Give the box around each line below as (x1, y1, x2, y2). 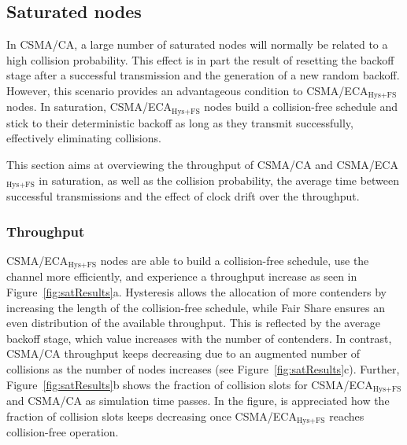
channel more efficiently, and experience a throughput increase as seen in (6, 268, 357, 285)
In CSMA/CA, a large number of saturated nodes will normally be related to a (6, 36, 388, 53)
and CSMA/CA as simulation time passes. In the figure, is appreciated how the (6, 392, 390, 408)
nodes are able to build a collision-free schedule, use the (100, 252, 369, 268)
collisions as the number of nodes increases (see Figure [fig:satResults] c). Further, (6, 360, 400, 377)
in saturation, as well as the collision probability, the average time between (39, 171, 400, 188)
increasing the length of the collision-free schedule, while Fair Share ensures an (6, 299, 386, 315)
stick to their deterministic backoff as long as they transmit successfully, (6, 114, 353, 131)
